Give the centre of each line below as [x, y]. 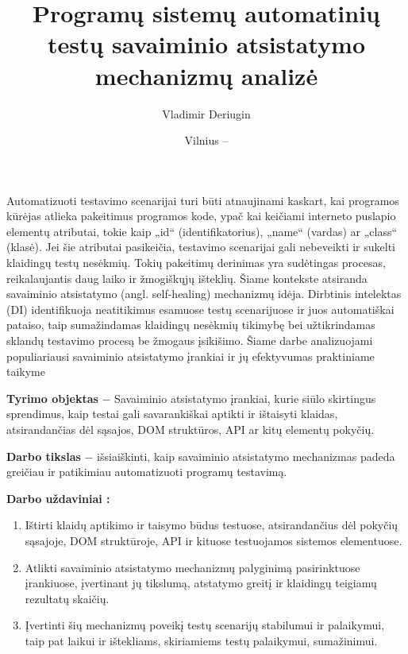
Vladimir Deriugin [206, 113]
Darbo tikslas [44, 456]
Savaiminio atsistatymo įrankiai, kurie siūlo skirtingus [245, 398]
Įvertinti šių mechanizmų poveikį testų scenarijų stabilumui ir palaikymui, [205, 625]
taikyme [26, 372]
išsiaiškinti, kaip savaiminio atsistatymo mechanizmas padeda [246, 456]
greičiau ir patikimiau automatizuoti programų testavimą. [147, 472]
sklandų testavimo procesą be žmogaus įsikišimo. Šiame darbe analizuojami [190, 341]
